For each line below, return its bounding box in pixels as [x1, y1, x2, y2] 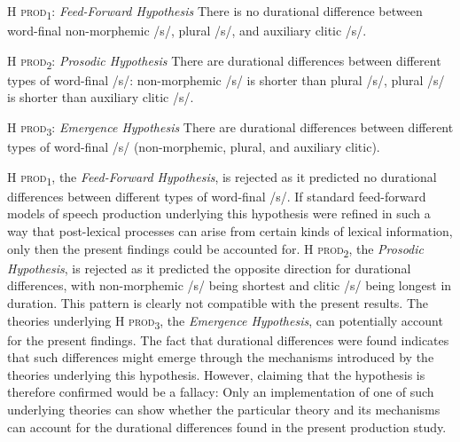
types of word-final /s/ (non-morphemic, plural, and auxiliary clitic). [7, 138, 380, 156]
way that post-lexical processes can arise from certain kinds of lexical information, [7, 222, 453, 241]
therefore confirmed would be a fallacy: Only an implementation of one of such [7, 383, 434, 401]
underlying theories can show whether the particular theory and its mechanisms [7, 400, 441, 419]
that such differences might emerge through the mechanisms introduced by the [7, 348, 434, 367]
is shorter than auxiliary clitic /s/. [7, 88, 194, 107]
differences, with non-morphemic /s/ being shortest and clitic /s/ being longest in [7, 276, 452, 295]
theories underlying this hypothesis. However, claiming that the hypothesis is [7, 365, 425, 383]
